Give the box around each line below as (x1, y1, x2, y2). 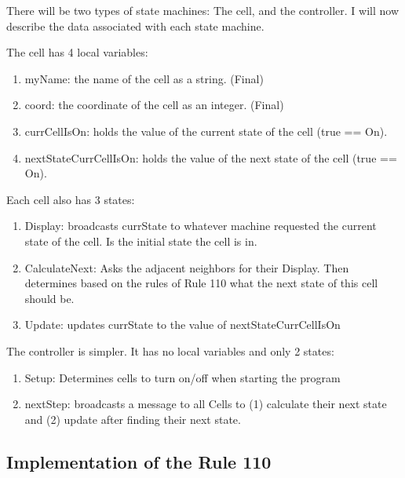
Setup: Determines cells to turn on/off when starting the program (24, 369, 341, 385)
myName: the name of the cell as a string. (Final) (24, 70, 264, 86)
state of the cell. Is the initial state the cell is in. (24, 232, 257, 249)
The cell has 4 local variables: (6, 44, 148, 60)
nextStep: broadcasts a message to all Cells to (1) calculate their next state (24, 396, 387, 412)
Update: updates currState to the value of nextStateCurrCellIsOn (24, 316, 341, 333)
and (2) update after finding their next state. (24, 410, 241, 427)
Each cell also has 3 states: (6, 191, 135, 207)
